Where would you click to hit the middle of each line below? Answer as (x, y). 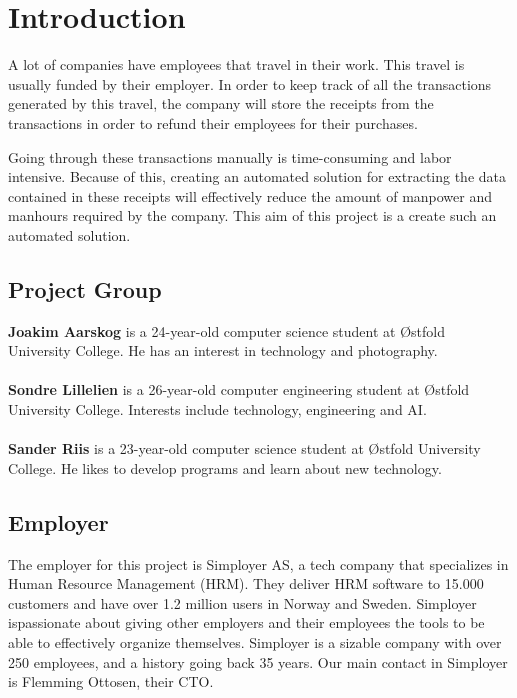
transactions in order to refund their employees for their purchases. (213, 122)
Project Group (85, 288)
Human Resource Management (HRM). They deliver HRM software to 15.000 (246, 583)
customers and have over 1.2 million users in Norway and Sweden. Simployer (242, 602)
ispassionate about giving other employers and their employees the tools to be (246, 622)
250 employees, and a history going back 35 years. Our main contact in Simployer (258, 661)
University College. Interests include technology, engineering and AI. (217, 409)
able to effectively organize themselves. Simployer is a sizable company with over (255, 642)
